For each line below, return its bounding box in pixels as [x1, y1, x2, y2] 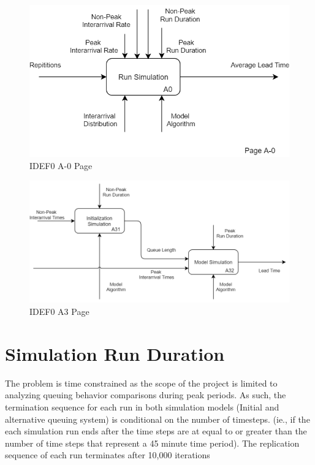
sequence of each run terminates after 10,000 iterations [5, 448, 210, 461]
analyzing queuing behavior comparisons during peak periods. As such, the [5, 388, 286, 401]
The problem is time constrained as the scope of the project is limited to [5, 376, 278, 389]
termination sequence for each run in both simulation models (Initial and [5, 400, 279, 413]
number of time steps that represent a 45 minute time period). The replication [5, 436, 300, 449]
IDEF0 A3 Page [29, 305, 89, 317]
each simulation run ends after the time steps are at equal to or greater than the [5, 425, 307, 437]
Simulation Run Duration [5, 341, 225, 366]
